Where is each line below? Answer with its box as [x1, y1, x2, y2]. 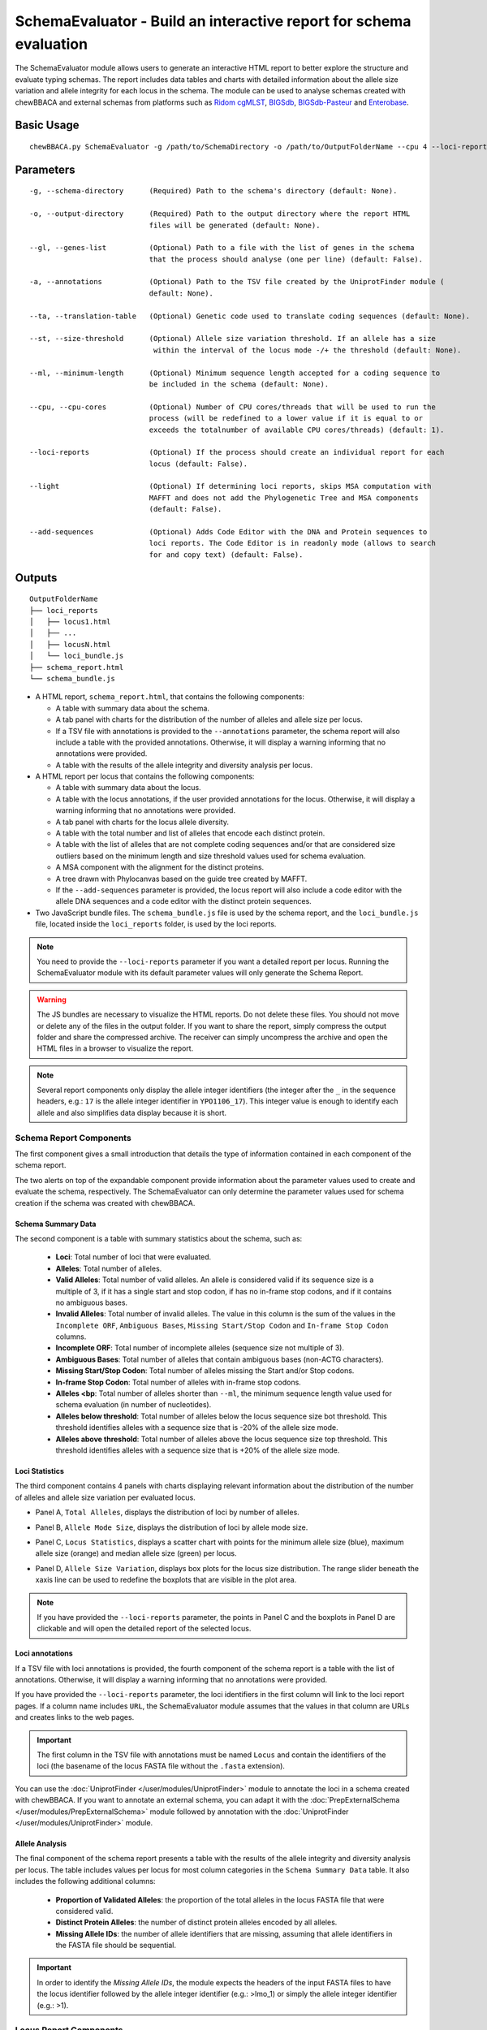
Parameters [15, 162, 75, 176]
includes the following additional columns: [15, 1877, 156, 1886]
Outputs [15, 571, 58, 585]
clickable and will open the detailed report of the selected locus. [37, 1624, 252, 1634]
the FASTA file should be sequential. [55, 1941, 177, 1950]
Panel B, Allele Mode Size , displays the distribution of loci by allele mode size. [35, 1522, 308, 1532]
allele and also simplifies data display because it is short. [37, 1108, 227, 1117]
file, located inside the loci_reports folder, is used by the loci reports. [35, 919, 277, 929]
